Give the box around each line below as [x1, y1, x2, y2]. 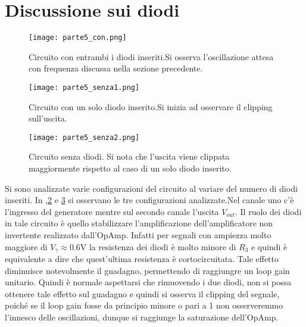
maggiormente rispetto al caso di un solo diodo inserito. [29, 162, 232, 175]
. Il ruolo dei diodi [235, 205, 302, 217]
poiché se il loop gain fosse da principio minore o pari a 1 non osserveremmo [5, 299, 283, 312]
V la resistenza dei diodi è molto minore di [80, 240, 236, 253]
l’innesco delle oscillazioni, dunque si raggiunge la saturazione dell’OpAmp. [5, 311, 279, 323]
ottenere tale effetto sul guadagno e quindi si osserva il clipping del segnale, [5, 287, 280, 300]
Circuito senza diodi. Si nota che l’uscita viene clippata [29, 150, 230, 163]
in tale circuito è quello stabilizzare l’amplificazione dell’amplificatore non [5, 217, 273, 229]
